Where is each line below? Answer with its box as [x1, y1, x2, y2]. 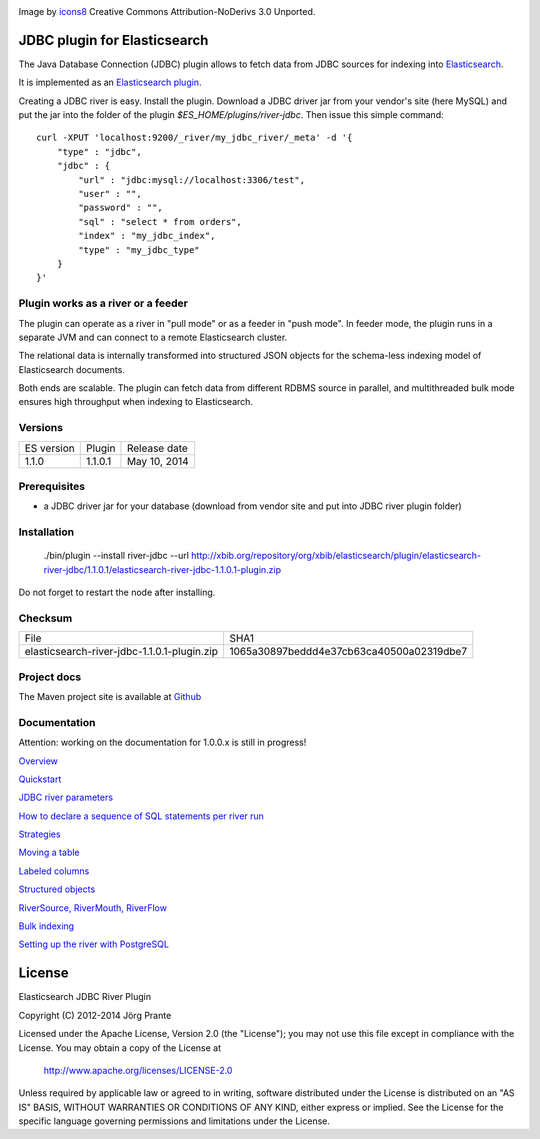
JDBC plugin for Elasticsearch [18, 31, 209, 49]
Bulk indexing [18, 920, 75, 932]
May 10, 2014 [126, 454, 189, 468]
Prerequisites [18, 479, 85, 493]
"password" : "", [78, 202, 164, 214]
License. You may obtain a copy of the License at [18, 1041, 222, 1054]
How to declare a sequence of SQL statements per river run [18, 810, 265, 822]
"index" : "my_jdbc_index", [78, 230, 216, 242]
